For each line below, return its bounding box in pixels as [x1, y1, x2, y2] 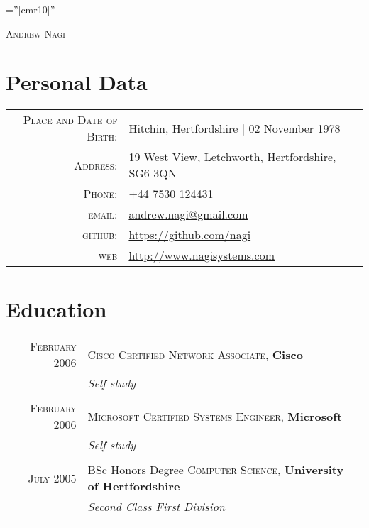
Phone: [83, 185, 118, 202]
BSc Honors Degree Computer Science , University [87, 461, 344, 478]
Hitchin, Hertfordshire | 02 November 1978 [128, 119, 341, 136]
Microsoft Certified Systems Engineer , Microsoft [87, 407, 343, 424]
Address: [74, 156, 118, 173]
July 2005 [28, 469, 77, 486]
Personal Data [6, 67, 148, 97]
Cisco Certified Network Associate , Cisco [87, 346, 303, 363]
